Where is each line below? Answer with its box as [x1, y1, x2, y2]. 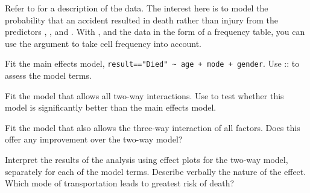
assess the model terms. [5, 69, 92, 82]
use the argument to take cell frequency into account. [5, 37, 202, 49]
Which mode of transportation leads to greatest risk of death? [5, 177, 235, 189]
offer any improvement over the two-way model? [5, 133, 183, 146]
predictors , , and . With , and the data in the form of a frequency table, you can [5, 25, 305, 38]
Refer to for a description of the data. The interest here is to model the [5, 2, 268, 14]
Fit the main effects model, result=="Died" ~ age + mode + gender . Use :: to [5, 57, 300, 70]
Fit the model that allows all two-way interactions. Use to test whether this [5, 89, 284, 102]
